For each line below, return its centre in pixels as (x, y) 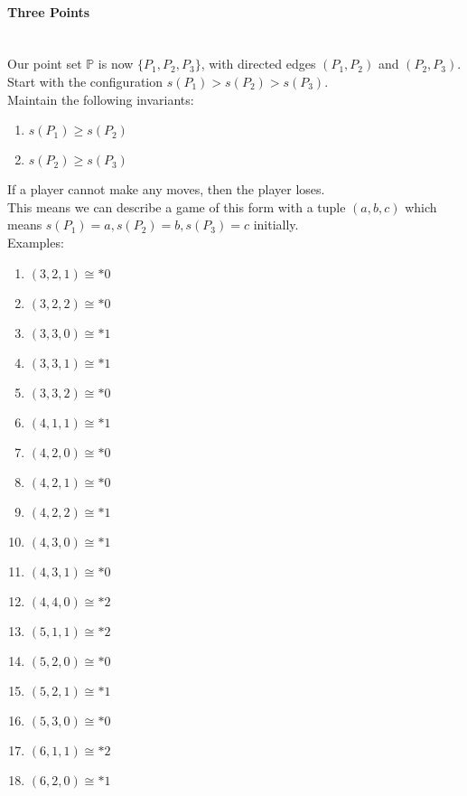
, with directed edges (258, 64)
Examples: (36, 242)
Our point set (45, 64)
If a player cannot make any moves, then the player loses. (166, 189)
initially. (276, 225)
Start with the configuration (85, 81)
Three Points (49, 11)
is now (116, 64)
